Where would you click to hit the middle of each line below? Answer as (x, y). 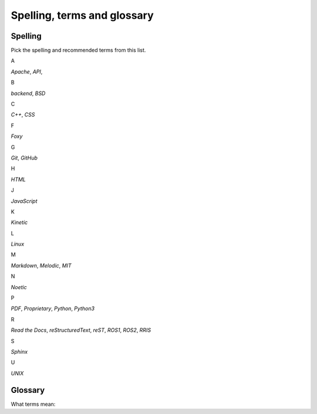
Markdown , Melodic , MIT (41, 265)
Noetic (19, 287)
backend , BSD (28, 93)
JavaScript (24, 201)
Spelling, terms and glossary (82, 15)
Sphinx (19, 352)
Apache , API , (27, 72)
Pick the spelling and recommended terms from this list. (78, 50)
